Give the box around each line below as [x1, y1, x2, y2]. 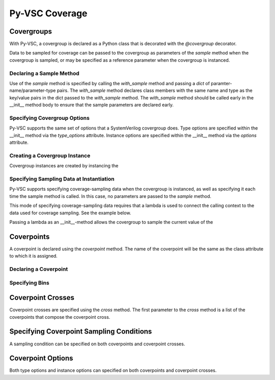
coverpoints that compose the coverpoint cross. [9, 314, 111, 320]
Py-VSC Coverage [9, 8, 88, 19]
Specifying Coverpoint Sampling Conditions [9, 327, 152, 336]
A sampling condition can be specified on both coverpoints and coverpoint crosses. [9, 341, 185, 347]
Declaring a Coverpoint [9, 265, 68, 272]
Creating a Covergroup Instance [9, 152, 91, 159]
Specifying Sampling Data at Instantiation [9, 175, 115, 182]
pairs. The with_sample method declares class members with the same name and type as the [57, 87, 253, 94]
